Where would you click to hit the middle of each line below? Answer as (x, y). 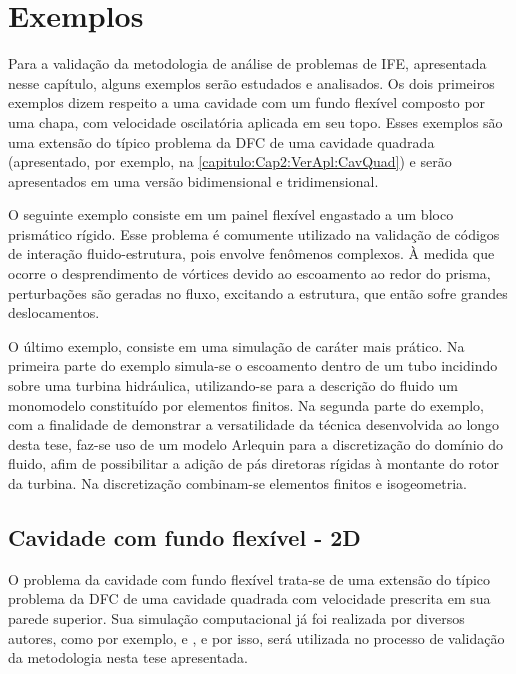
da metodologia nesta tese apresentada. (128, 657)
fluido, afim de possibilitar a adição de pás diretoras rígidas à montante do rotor (254, 463)
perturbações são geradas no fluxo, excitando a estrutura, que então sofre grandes (258, 292)
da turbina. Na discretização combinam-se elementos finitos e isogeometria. (237, 483)
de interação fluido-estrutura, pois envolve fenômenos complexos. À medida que (251, 253)
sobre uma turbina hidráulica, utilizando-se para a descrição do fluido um (233, 385)
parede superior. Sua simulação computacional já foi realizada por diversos (236, 617)
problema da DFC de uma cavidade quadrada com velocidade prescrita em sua (249, 598)
